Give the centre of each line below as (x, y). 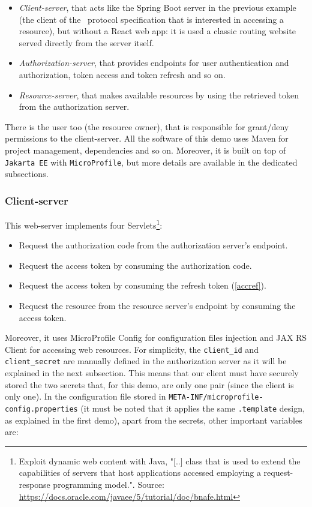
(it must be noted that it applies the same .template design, (193, 408)
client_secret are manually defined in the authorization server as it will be (146, 361)
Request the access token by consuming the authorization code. (135, 265)
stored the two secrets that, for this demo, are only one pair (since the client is (149, 384)
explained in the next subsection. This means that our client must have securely (152, 373)
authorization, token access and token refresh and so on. (122, 74)
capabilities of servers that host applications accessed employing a (140, 472)
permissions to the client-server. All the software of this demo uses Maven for (147, 138)
